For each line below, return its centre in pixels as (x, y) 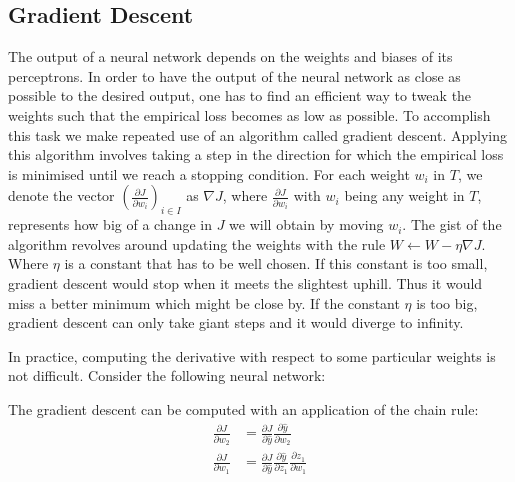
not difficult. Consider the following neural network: (167, 375)
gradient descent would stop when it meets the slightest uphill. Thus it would (245, 282)
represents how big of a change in (110, 224)
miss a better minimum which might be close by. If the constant (204, 302)
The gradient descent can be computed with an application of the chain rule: (243, 408)
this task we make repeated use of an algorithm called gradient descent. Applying (257, 134)
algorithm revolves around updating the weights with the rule (197, 243)
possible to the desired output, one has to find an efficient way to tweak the (240, 95)
